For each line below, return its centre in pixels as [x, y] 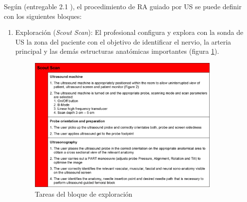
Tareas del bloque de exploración [83, 194]
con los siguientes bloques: [43, 16]
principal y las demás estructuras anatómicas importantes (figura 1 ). [117, 51]
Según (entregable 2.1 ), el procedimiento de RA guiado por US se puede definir [123, 6]
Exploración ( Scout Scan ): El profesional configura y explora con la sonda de [129, 32]
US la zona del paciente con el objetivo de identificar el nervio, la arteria [123, 41]
